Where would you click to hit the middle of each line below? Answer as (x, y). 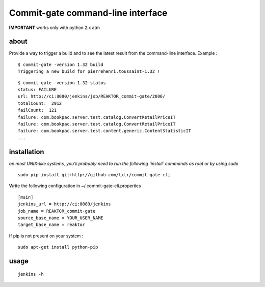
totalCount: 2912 (40, 103)
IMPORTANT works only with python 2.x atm (54, 28)
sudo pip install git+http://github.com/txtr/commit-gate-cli (94, 175)
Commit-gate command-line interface (88, 13)
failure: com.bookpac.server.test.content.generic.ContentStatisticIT (105, 131)
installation (26, 152)
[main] (26, 197)
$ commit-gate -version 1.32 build (61, 64)
